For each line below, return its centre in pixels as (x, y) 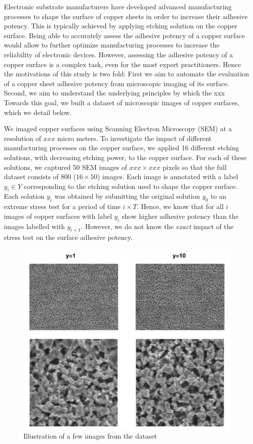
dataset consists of (31, 176)
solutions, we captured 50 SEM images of (66, 167)
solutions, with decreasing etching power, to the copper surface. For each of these (125, 157)
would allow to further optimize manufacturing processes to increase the (112, 45)
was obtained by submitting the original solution (127, 196)
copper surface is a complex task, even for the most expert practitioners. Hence (123, 64)
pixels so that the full (195, 167)
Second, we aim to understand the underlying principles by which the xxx (115, 93)
